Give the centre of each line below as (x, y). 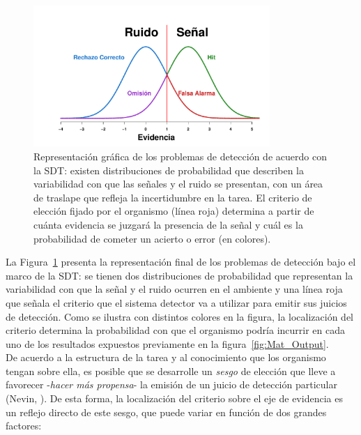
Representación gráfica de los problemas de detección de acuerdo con (180, 156)
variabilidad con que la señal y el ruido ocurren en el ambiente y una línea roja (174, 289)
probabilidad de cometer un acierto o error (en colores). (152, 238)
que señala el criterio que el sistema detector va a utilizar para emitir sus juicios (176, 302)
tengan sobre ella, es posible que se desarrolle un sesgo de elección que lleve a (171, 371)
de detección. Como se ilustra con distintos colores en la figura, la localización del (180, 316)
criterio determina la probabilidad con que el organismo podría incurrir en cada (175, 330)
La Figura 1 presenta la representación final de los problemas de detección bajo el (181, 262)
